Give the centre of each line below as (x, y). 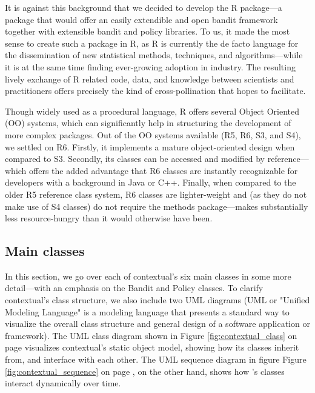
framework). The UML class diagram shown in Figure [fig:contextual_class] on (151, 335)
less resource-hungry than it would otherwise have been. (109, 218)
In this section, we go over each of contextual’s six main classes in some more (148, 276)
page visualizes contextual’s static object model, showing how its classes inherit (152, 347)
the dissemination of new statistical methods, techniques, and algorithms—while (154, 55)
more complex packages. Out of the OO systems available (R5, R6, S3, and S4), (153, 134)
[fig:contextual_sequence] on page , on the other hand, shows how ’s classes (145, 371)
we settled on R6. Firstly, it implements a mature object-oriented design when (150, 146)
